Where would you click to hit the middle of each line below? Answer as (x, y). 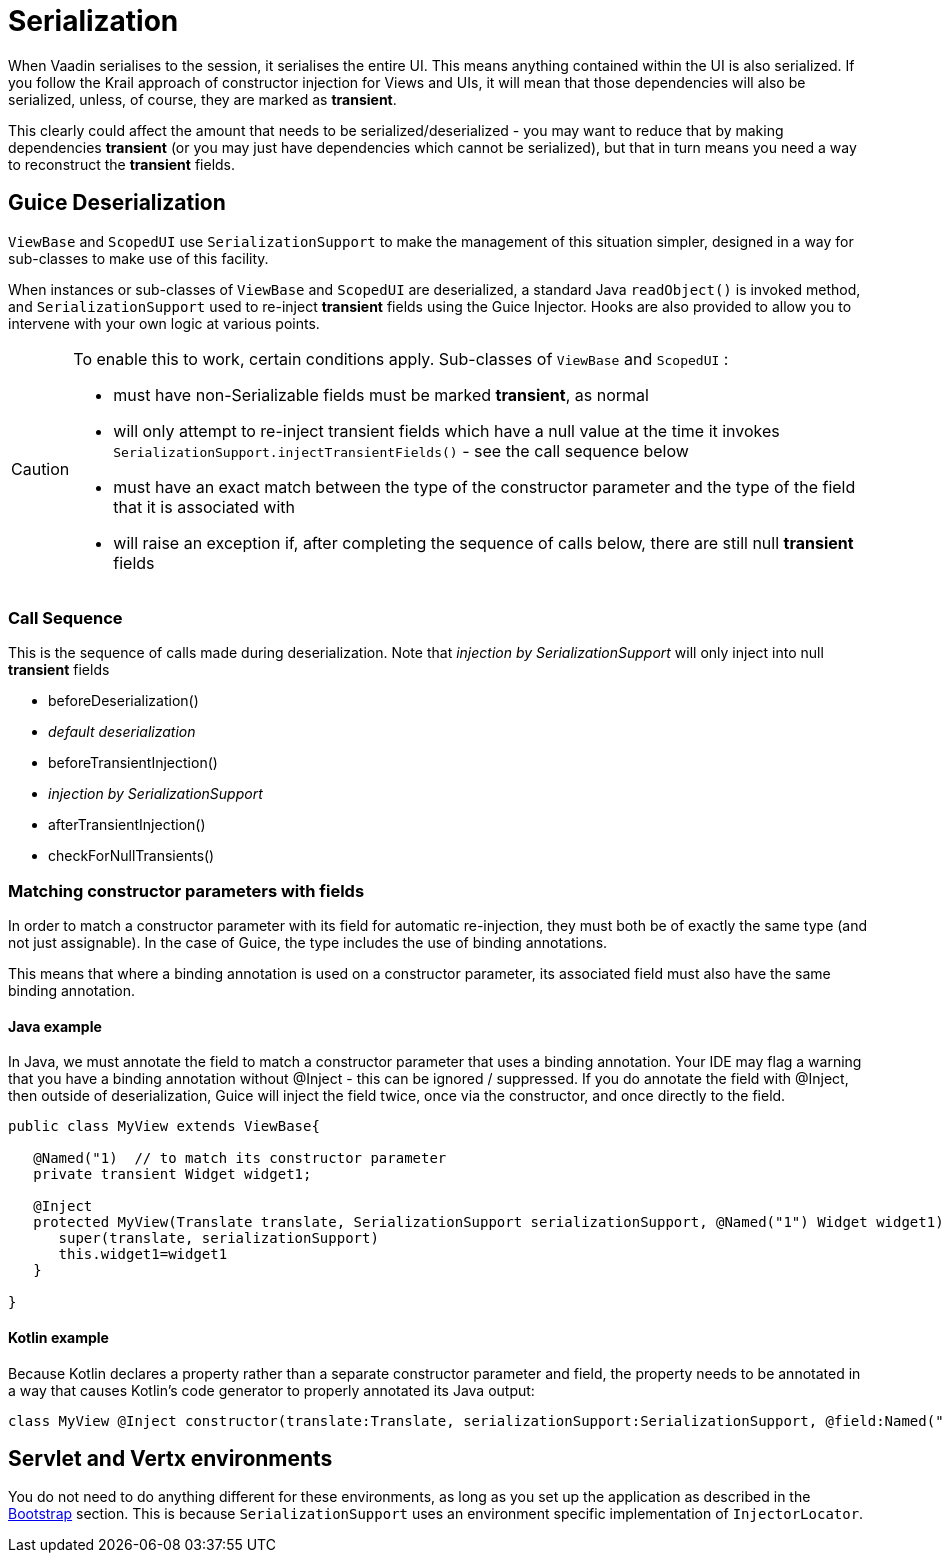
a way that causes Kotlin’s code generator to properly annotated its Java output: (271, 1390)
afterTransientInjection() (127, 825)
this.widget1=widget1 (143, 1254)
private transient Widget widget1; (172, 1174)
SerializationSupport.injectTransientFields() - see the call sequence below (401, 450)
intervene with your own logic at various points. (164, 323)
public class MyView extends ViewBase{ (164, 1126)
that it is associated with (204, 506)
